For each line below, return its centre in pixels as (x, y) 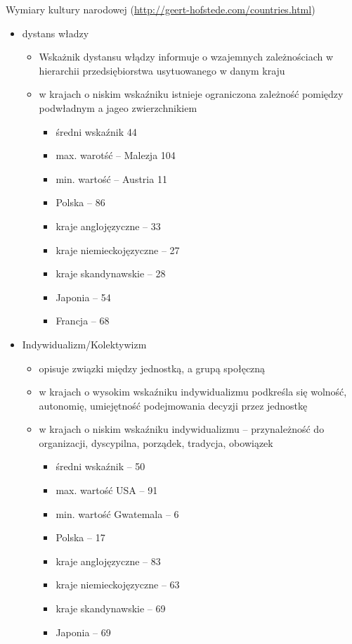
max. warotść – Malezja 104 (116, 155)
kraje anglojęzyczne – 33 (108, 226)
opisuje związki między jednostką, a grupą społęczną (152, 368)
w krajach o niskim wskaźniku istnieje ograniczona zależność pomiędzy (191, 94)
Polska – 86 (80, 202)
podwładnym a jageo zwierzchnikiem (118, 107)
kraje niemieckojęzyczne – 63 (118, 585)
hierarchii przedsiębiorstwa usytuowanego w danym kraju (162, 70)
